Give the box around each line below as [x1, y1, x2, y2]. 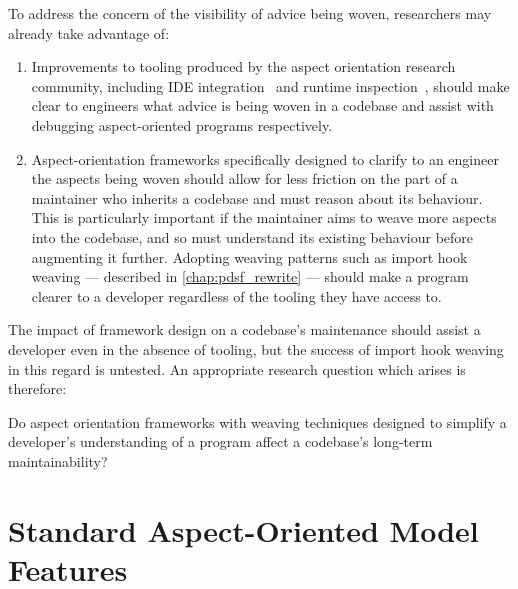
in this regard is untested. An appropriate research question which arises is [8, 358, 466, 379]
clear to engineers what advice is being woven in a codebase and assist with [31, 95, 494, 116]
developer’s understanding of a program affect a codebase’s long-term [8, 431, 433, 452]
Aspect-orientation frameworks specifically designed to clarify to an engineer [31, 148, 499, 169]
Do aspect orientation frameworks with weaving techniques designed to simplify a [8, 411, 507, 432]
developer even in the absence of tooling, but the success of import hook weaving [8, 338, 504, 359]
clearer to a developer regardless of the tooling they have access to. [31, 285, 442, 306]
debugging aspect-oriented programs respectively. [31, 114, 333, 135]
